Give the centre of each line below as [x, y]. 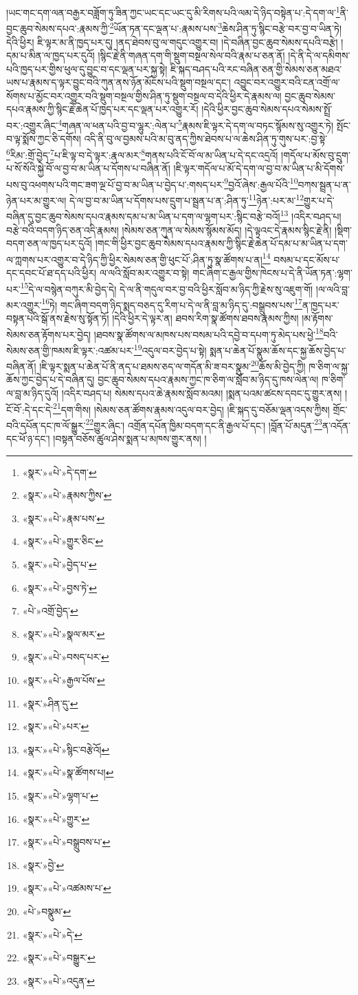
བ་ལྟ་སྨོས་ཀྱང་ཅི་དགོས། [44, 139]
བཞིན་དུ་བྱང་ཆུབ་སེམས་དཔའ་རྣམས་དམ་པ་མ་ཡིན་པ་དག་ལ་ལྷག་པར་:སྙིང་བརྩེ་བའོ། [143, 216]
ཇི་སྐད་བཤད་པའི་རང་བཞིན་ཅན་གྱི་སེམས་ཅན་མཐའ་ [256, 68]
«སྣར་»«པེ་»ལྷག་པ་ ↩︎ [60, 795]
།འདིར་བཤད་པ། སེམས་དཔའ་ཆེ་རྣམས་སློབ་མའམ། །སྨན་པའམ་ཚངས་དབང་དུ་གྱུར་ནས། [202, 393]
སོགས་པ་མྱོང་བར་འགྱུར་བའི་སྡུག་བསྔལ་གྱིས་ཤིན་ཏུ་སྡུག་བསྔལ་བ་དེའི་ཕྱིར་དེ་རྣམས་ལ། [144, 95]
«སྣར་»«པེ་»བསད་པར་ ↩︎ [66, 657]
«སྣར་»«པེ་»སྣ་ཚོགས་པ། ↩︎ [68, 772]
